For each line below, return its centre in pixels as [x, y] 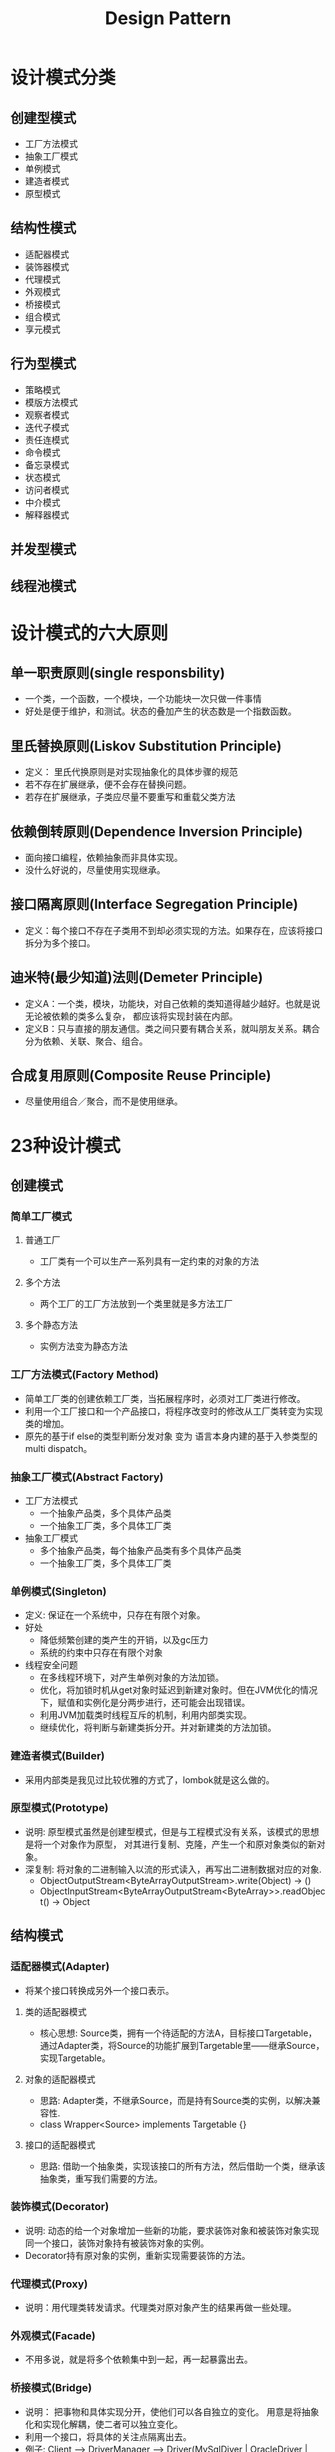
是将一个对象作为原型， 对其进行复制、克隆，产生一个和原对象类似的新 [170, 1844]
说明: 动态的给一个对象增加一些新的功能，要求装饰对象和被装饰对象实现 [172, 2230]
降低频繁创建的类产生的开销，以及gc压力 [124, 1640]
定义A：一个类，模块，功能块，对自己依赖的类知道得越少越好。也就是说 [172, 1003]
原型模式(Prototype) [59, 1808]
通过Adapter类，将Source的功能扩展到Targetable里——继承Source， [182, 2045]
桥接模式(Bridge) [51, 2388]
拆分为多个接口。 [60, 943]
